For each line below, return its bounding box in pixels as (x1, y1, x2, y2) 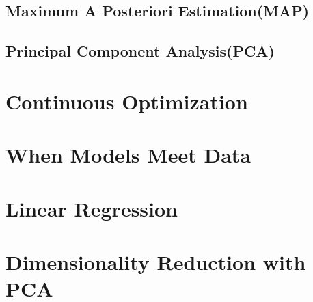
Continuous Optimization (5, 87, 248, 115)
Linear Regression (5, 194, 178, 222)
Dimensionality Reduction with (5, 247, 306, 275)
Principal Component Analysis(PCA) (5, 40, 275, 61)
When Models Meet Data (5, 141, 251, 169)
